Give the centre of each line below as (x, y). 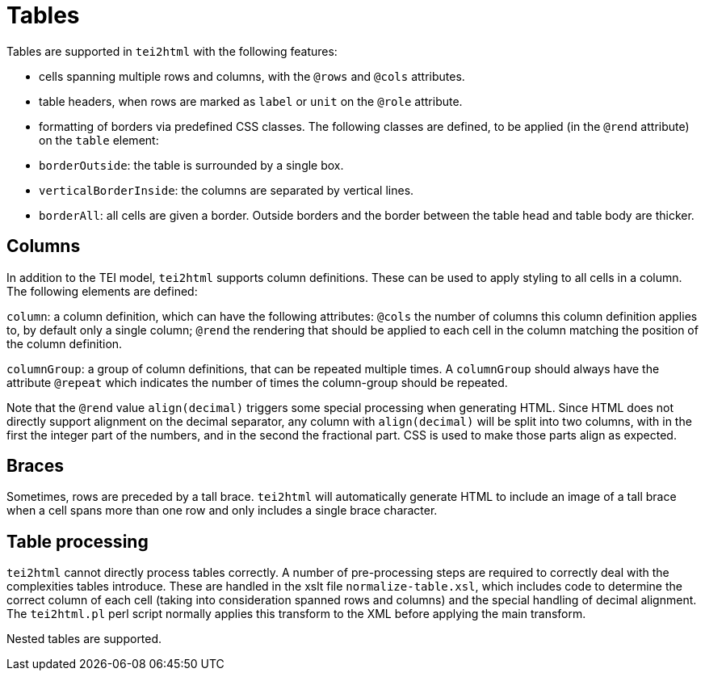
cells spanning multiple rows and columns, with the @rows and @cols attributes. (252, 76)
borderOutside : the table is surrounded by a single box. (191, 165)
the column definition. (65, 343)
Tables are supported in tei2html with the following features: (172, 51)
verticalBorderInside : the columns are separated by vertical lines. (227, 190)
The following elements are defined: (102, 291)
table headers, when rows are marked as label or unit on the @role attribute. (251, 101)
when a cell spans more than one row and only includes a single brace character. (222, 511)
